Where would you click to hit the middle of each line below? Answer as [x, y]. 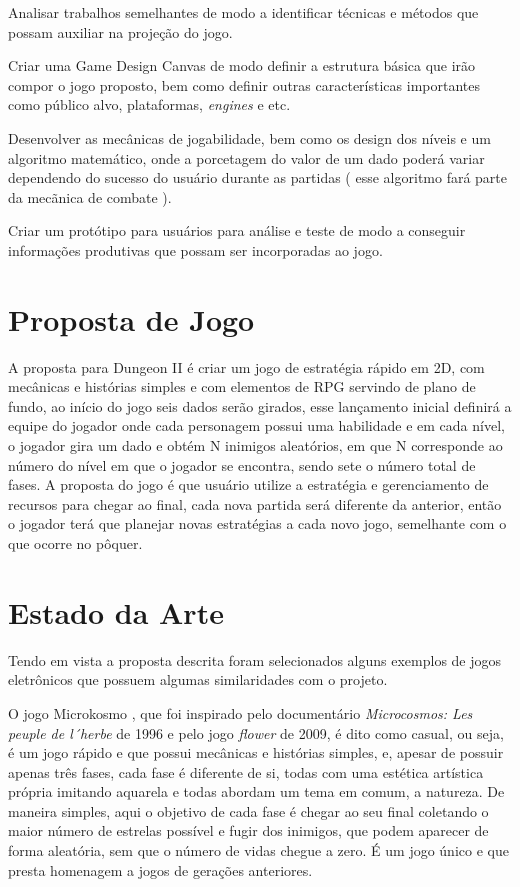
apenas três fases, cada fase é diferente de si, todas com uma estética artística [246, 771]
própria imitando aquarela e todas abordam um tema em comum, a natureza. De [256, 791]
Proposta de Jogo [131, 318]
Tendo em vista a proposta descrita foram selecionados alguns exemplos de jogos [255, 659]
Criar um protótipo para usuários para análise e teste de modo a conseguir [237, 230]
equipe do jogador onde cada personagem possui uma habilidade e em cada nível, [256, 425]
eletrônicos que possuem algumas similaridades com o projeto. [198, 679]
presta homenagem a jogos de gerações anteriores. [160, 869]
